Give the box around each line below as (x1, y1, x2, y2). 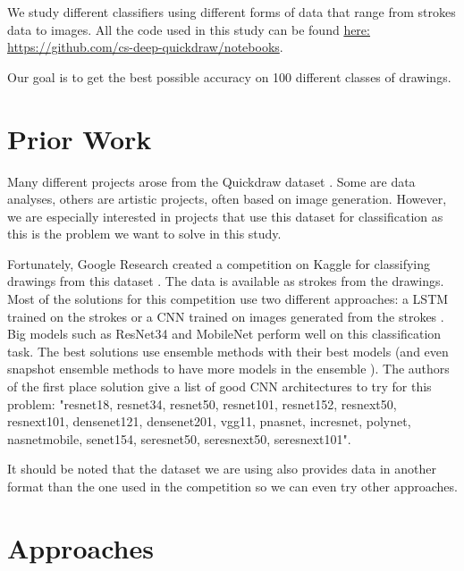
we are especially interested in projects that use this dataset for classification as (7, 206, 443, 225)
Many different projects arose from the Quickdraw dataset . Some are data (7, 172, 416, 190)
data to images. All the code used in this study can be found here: (7, 20, 370, 38)
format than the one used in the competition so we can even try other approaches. (7, 477, 458, 495)
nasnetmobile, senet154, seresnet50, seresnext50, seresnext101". (7, 429, 351, 448)
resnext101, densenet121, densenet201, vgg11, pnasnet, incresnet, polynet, (7, 412, 411, 431)
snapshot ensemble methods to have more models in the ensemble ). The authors (7, 359, 450, 378)
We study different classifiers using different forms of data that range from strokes (7, 3, 456, 21)
